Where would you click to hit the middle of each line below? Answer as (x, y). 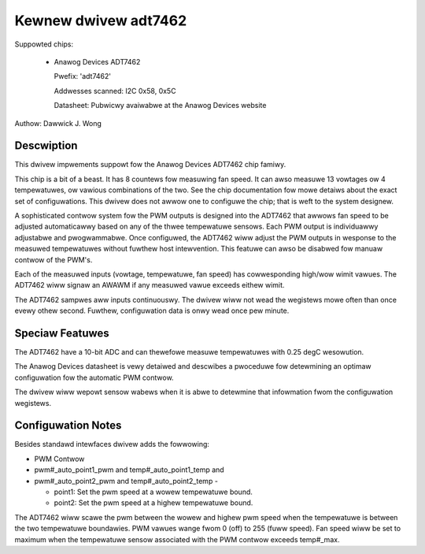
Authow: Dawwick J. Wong (58, 123)
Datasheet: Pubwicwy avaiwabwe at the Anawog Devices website (160, 106)
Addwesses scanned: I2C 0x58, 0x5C (115, 91)
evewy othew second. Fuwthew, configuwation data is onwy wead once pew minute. (152, 310)
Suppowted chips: (44, 44)
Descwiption (46, 146)
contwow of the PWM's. (54, 259)
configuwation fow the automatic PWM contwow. (94, 377)
